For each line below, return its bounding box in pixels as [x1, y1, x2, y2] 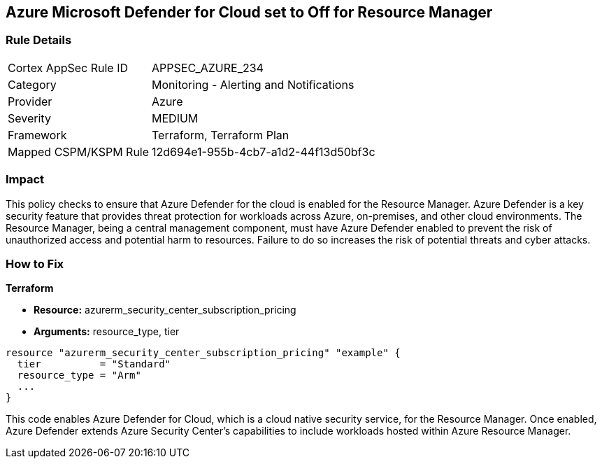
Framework [8, 127, 67, 142]
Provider [8, 94, 52, 108]
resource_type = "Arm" [17, 370, 141, 381]
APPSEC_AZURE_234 [152, 60, 264, 75]
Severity [8, 111, 51, 125]
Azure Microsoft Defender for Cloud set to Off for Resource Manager [6, 3, 493, 21]
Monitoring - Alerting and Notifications [152, 77, 354, 92]
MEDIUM [152, 111, 199, 125]
